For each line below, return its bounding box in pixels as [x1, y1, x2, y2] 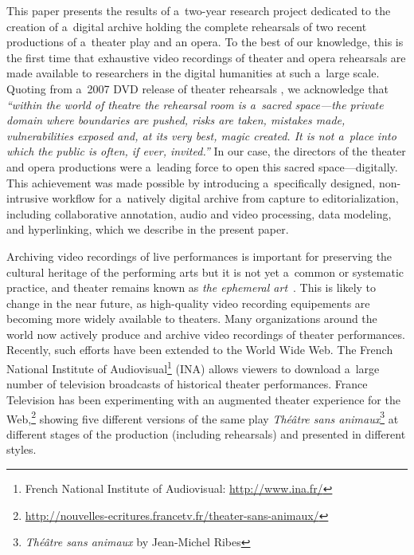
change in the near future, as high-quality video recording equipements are [6, 294, 370, 311]
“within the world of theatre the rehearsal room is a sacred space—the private [6, 96, 384, 112]
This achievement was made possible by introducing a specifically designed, [6, 174, 376, 191]
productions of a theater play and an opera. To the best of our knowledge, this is [6, 33, 404, 50]
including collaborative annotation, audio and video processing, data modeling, [6, 205, 392, 222]
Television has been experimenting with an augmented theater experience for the [6, 391, 400, 407]
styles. [6, 441, 37, 458]
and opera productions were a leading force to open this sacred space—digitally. [6, 158, 398, 175]
